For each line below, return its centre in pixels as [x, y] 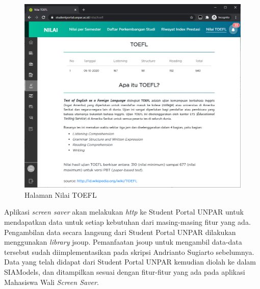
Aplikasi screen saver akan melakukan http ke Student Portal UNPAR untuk [124, 212]
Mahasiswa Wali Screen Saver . [51, 282]
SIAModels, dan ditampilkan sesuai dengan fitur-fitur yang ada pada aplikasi [125, 271]
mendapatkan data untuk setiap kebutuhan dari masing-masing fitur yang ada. [127, 221]
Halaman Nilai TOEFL [61, 194]
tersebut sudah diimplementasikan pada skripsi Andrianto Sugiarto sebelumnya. [129, 252]
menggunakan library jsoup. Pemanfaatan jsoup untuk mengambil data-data [123, 242]
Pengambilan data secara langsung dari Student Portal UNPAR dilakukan [120, 232]
